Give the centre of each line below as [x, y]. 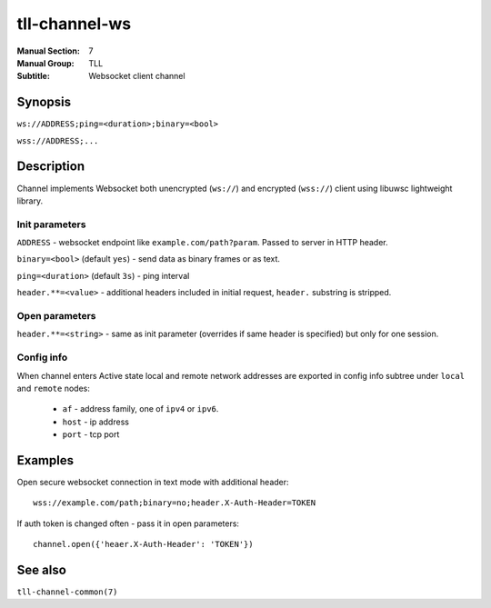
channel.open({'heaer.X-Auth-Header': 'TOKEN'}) [143, 544]
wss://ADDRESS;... [58, 140]
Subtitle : [33, 76]
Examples [45, 460]
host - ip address [95, 422]
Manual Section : [49, 51]
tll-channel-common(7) [67, 592]
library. [30, 201]
